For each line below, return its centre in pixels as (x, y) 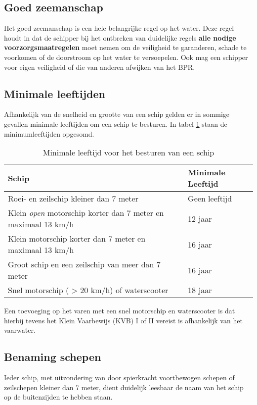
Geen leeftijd (210, 199)
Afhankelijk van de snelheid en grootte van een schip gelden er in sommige (117, 114)
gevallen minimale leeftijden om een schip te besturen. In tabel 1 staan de (116, 124)
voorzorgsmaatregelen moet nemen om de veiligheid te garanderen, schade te (125, 47)
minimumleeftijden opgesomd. (49, 133)
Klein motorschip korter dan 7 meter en (77, 239)
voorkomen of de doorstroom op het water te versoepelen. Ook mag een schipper (126, 57)
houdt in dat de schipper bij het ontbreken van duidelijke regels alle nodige (120, 37)
